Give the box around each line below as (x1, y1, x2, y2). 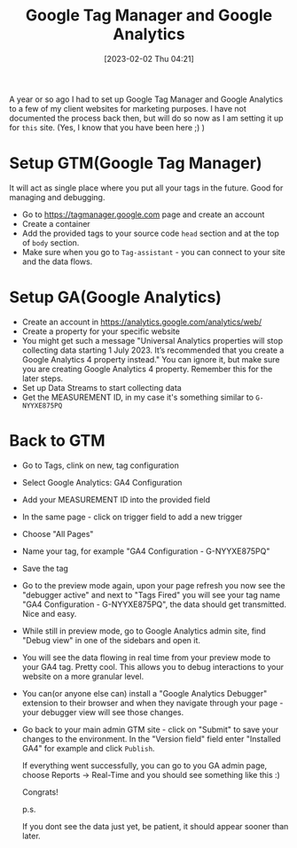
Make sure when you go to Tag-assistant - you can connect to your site (21, 246, 285, 257)
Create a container (21, 218, 90, 229)
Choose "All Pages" (21, 528, 94, 539)
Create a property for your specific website (21, 325, 180, 337)
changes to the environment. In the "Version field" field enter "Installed (21, 733, 281, 744)
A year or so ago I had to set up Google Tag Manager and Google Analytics (9, 94, 284, 105)
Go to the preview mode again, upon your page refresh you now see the (21, 580, 285, 590)
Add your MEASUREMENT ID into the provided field (21, 494, 211, 505)
